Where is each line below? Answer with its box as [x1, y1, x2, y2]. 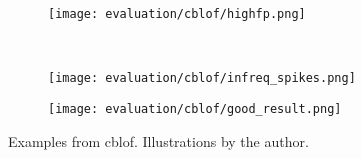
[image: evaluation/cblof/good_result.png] [48, 101, 342, 116]
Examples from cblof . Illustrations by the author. [8, 130, 309, 151]
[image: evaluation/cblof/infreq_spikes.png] [48, 71, 356, 86]
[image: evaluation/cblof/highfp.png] [48, 7, 306, 21]
